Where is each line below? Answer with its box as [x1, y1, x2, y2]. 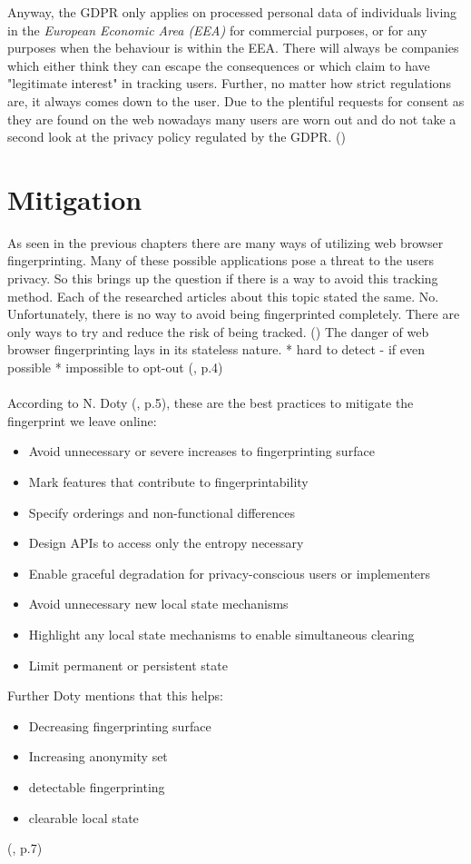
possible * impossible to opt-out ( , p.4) [7, 358, 223, 377]
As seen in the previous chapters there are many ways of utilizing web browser [7, 233, 444, 252]
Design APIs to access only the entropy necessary [28, 533, 304, 552]
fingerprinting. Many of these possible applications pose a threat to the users [7, 251, 435, 270]
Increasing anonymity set [28, 747, 168, 766]
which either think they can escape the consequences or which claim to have [7, 55, 430, 74]
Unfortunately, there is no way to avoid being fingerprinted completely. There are [7, 304, 460, 323]
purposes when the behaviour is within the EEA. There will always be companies [7, 38, 459, 57]
